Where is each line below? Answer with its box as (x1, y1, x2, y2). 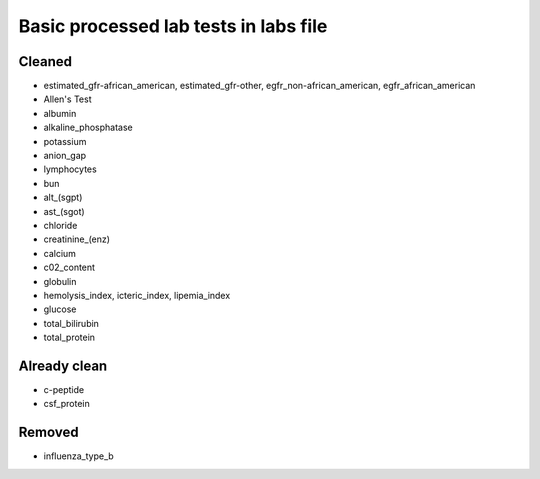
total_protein (43, 331, 95, 344)
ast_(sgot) (43, 205, 85, 217)
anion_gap (43, 150, 87, 162)
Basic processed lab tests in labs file (18, 15, 328, 37)
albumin (43, 107, 77, 119)
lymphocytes (43, 163, 97, 175)
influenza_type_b (43, 450, 114, 462)
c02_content (43, 261, 95, 274)
